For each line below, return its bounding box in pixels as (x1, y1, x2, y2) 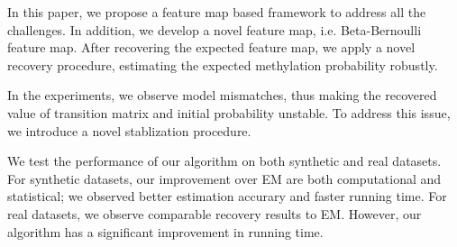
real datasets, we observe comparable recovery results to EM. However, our (7, 204, 422, 223)
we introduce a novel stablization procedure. (7, 121, 251, 140)
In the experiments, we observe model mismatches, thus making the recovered (7, 86, 437, 105)
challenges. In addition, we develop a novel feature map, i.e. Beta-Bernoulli (7, 20, 422, 39)
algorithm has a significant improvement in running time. (7, 222, 324, 241)
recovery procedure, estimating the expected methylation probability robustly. (7, 55, 438, 74)
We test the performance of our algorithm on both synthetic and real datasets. (7, 151, 442, 170)
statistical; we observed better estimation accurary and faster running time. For (7, 187, 447, 206)
